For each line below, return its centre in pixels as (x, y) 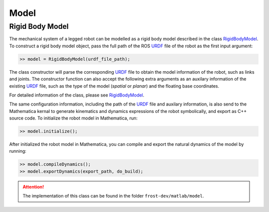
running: (18, 151)
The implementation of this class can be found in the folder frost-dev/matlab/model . (113, 196)
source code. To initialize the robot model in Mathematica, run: (73, 118)
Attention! (33, 187)
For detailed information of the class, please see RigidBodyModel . (77, 95)
